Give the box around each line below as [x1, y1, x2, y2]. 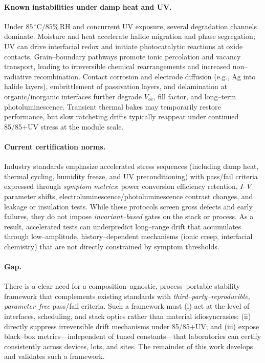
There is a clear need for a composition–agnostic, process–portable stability [4, 281, 240, 291]
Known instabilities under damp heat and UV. [4, 1, 172, 12]
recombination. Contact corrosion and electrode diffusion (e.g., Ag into [34, 71, 256, 81]
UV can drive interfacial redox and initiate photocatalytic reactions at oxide [4, 40, 243, 51]
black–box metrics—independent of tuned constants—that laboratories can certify [4, 331, 261, 341]
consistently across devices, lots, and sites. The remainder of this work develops [4, 340, 253, 351]
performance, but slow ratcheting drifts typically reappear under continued [4, 111, 239, 122]
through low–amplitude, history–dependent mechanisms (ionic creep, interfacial [4, 231, 253, 242]
